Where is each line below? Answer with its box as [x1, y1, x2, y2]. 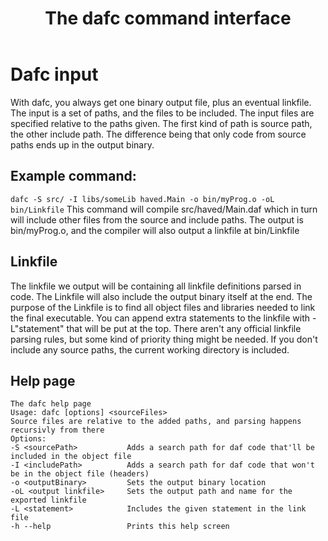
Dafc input [10, 63, 99, 86]
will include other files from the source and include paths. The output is [10, 213, 304, 226]
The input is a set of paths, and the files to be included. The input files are [10, 107, 315, 119]
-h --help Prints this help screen [10, 522, 230, 532]
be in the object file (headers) [10, 469, 150, 479]
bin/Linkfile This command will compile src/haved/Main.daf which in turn [10, 203, 318, 215]
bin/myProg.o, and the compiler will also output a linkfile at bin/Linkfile [10, 224, 300, 236]
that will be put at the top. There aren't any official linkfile [66, 322, 302, 334]
